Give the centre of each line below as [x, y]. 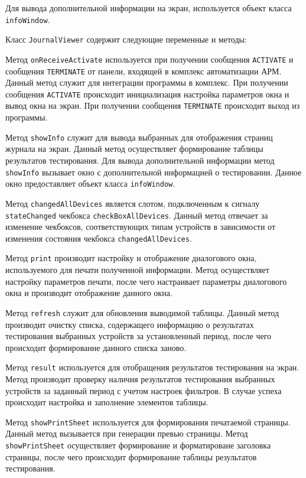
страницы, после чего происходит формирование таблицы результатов [131, 456]
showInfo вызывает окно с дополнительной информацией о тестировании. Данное [154, 172]
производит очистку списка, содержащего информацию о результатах [130, 324]
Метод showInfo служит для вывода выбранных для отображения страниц [139, 137]
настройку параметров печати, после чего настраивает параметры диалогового [146, 281]
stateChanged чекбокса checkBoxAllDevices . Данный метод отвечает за [137, 215]
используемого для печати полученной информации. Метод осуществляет [137, 270]
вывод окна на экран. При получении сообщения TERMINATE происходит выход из [153, 105]
